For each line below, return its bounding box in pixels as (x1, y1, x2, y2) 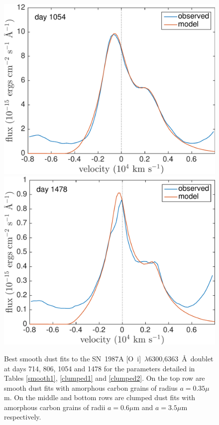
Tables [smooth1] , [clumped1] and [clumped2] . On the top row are (4, 373, 205, 383)
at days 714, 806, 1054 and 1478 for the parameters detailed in (4, 363, 195, 373)
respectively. (4, 412, 41, 422)
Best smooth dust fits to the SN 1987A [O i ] (4, 353, 141, 363)
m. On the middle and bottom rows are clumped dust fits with (4, 392, 196, 403)
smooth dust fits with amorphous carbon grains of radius (4, 382, 178, 393)
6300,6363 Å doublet (148, 353, 214, 363)
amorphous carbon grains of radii (4, 402, 106, 412)
